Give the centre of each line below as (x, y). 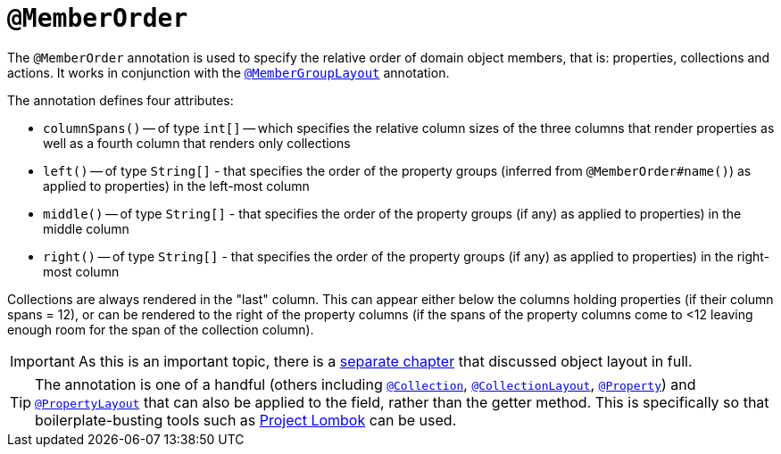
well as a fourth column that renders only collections (197, 143)
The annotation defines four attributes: (120, 100)
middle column (86, 228)
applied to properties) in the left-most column (176, 186)
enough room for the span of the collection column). (161, 329)
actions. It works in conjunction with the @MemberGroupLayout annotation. (228, 72)
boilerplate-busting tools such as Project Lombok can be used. (246, 420)
